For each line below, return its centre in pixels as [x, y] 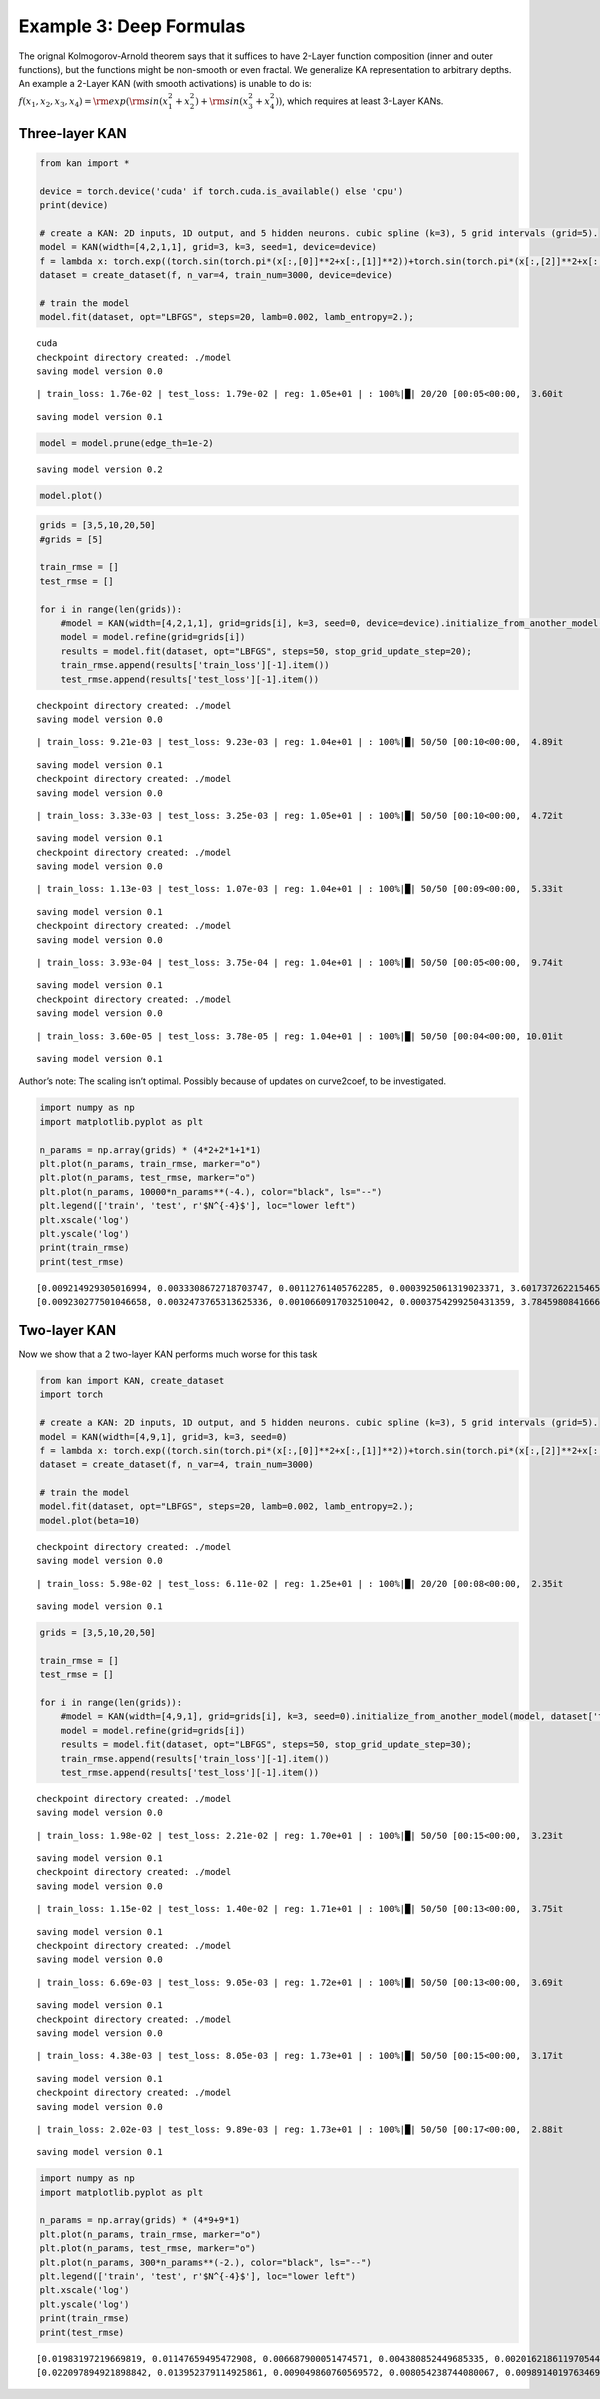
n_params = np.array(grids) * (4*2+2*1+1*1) [150, 1149]
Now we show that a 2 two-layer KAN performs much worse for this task [168, 1354]
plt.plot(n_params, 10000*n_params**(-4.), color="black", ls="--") [211, 1191]
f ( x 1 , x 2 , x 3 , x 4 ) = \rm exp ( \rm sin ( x [93, 102]
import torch [71, 1394]
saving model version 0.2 [100, 469]
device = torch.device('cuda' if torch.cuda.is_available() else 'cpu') [221, 191]
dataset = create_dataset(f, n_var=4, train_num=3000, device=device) [216, 275]
